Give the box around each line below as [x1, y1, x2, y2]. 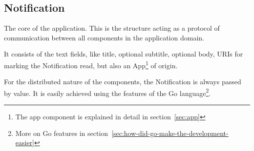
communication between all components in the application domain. [4, 32, 204, 42]
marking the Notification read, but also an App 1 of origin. [4, 58, 178, 70]
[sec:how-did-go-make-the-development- [111, 128, 229, 138]
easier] [15, 137, 35, 148]
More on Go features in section [15, 128, 108, 138]
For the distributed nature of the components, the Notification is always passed [4, 76, 241, 87]
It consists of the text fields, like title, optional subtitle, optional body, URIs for [4, 49, 243, 59]
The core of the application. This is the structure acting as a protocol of [4, 23, 220, 33]
